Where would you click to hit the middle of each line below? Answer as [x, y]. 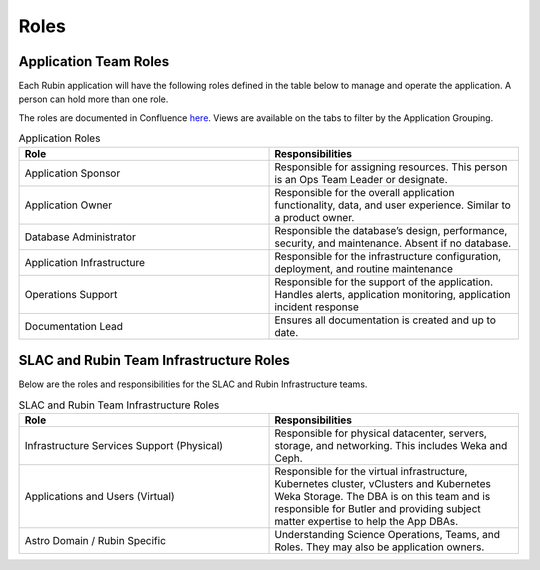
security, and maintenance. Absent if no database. [393, 243]
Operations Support [71, 294]
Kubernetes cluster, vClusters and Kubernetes [383, 483]
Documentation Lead [74, 326]
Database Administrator [80, 237]
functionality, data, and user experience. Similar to [393, 205]
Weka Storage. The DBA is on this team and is [382, 496]
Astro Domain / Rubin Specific [95, 540]
